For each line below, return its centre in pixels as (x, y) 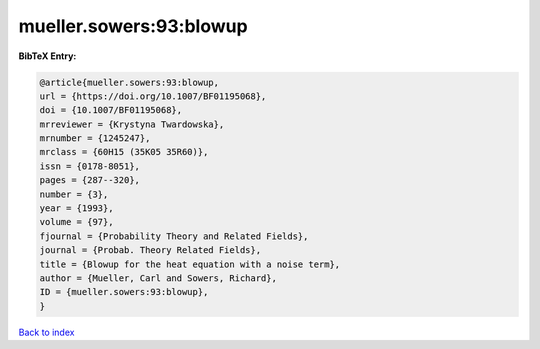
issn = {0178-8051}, (89, 166)
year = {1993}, (76, 208)
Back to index (46, 332)
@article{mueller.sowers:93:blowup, (129, 82)
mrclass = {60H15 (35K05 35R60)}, (124, 152)
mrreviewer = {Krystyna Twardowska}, (132, 124)
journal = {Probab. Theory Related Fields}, (150, 250)
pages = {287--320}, (89, 180)
